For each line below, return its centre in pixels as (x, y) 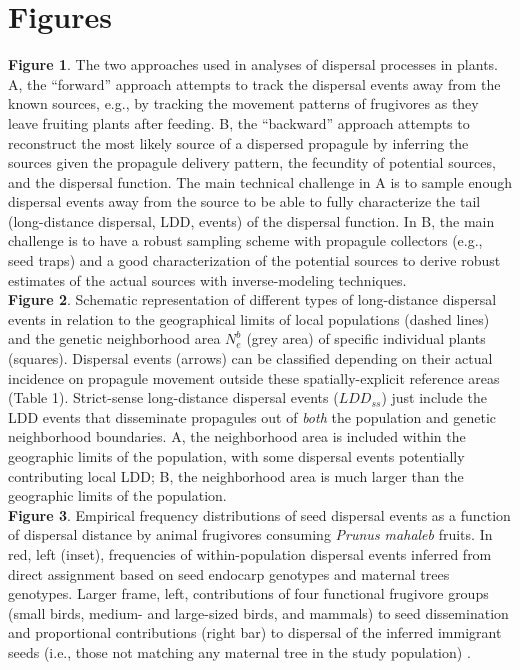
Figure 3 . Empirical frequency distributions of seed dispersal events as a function (259, 514)
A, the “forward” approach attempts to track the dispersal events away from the (254, 83)
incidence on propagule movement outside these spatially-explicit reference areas (254, 377)
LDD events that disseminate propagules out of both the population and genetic (252, 416)
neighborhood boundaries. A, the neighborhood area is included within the (237, 436)
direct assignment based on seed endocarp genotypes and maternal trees (229, 573)
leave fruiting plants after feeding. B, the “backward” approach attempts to (239, 122)
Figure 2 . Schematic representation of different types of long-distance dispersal (252, 299)
